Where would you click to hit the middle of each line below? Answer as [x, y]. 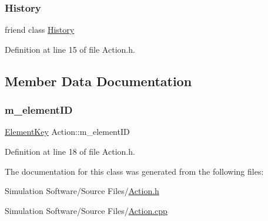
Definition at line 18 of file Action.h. [70, 151]
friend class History [40, 30]
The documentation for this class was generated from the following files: [134, 171]
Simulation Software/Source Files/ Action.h [82, 191]
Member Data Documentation [98, 81]
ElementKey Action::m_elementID [67, 132]
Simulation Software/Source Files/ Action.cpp [86, 210]
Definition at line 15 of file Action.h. [70, 49]
